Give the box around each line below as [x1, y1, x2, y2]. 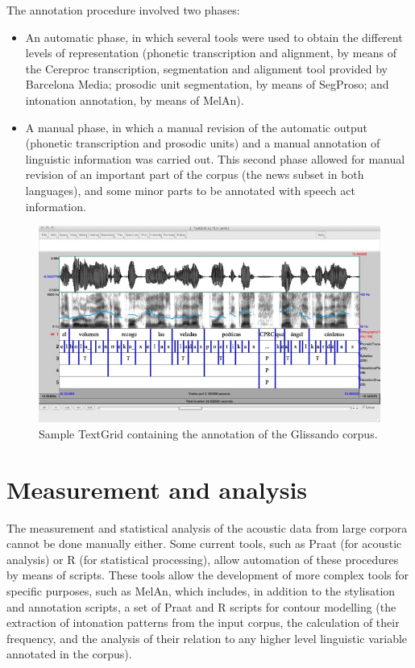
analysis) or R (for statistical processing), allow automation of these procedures [6, 550, 399, 567]
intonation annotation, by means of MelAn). [25, 91, 244, 108]
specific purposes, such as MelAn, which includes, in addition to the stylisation [6, 583, 396, 600]
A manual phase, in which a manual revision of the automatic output [25, 118, 367, 135]
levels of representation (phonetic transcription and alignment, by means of [25, 44, 396, 61]
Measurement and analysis [6, 472, 308, 505]
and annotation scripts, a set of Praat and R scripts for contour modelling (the [6, 598, 396, 615]
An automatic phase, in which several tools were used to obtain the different [25, 28, 403, 45]
